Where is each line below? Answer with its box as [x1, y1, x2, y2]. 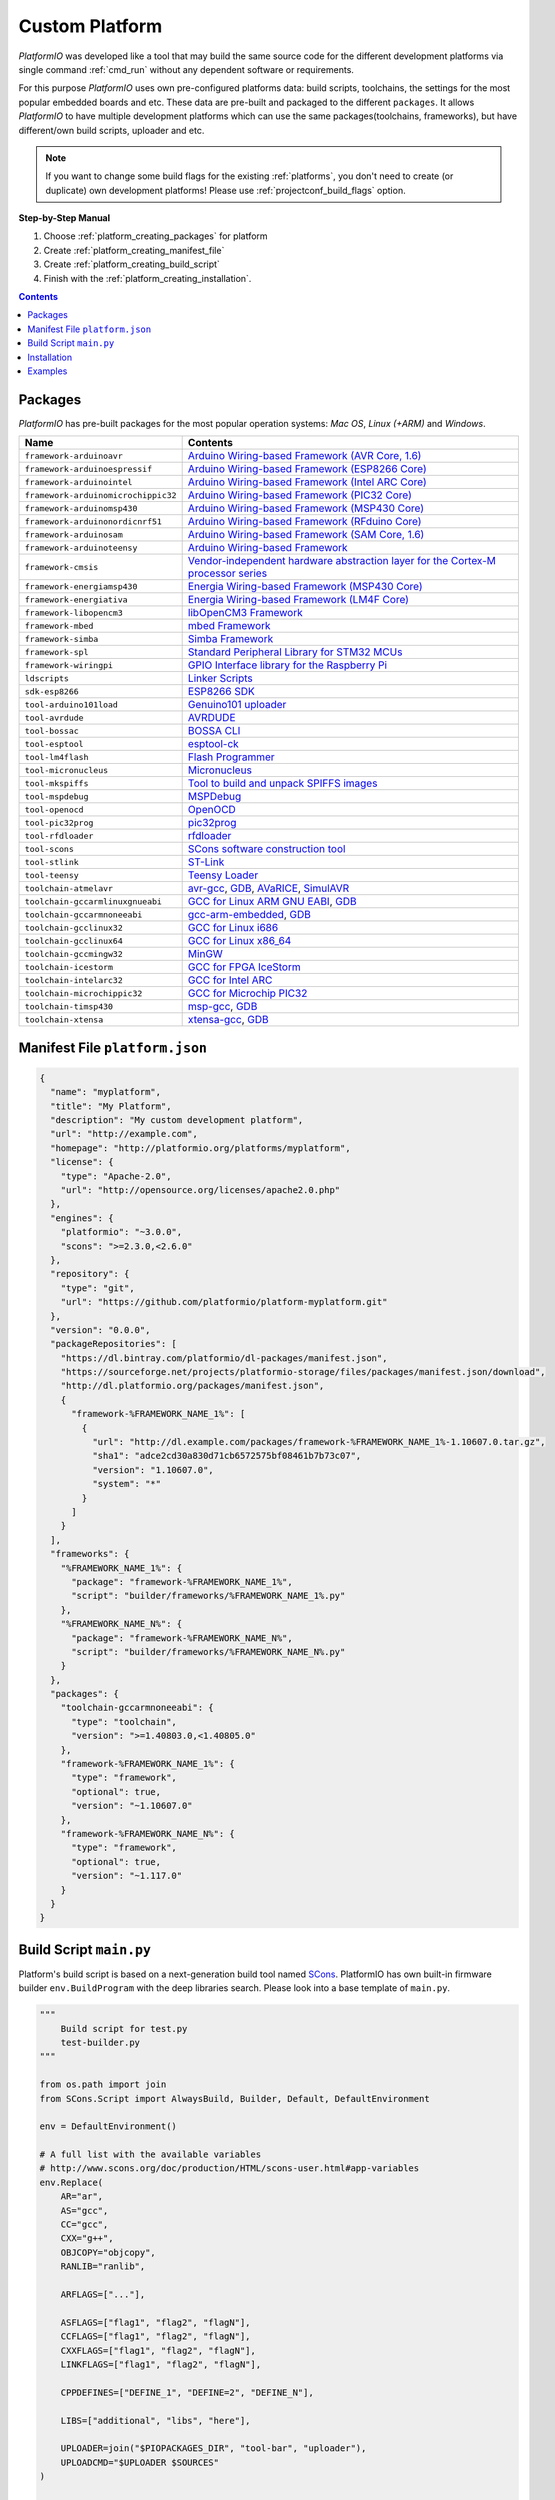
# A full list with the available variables [39, 2149, 262, 2160]
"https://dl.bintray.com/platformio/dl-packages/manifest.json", [60, 1352, 388, 1364]
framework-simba [24, 633, 99, 644]
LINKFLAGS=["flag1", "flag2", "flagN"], [60, 2358, 262, 2370]
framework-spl [24, 646, 89, 657]
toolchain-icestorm [24, 961, 114, 972]
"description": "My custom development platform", [50, 1115, 304, 1126]
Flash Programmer [187, 750, 275, 764]
